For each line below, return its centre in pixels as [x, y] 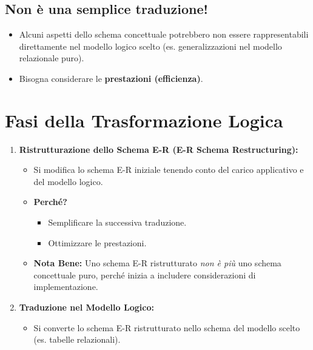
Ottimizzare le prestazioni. [97, 242]
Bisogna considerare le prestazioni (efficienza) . [111, 78]
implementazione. [66, 287]
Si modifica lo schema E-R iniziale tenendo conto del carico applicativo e [169, 170]
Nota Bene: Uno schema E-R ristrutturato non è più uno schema [157, 263]
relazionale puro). [52, 58]
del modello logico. [68, 181]
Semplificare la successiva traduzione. [117, 222]
